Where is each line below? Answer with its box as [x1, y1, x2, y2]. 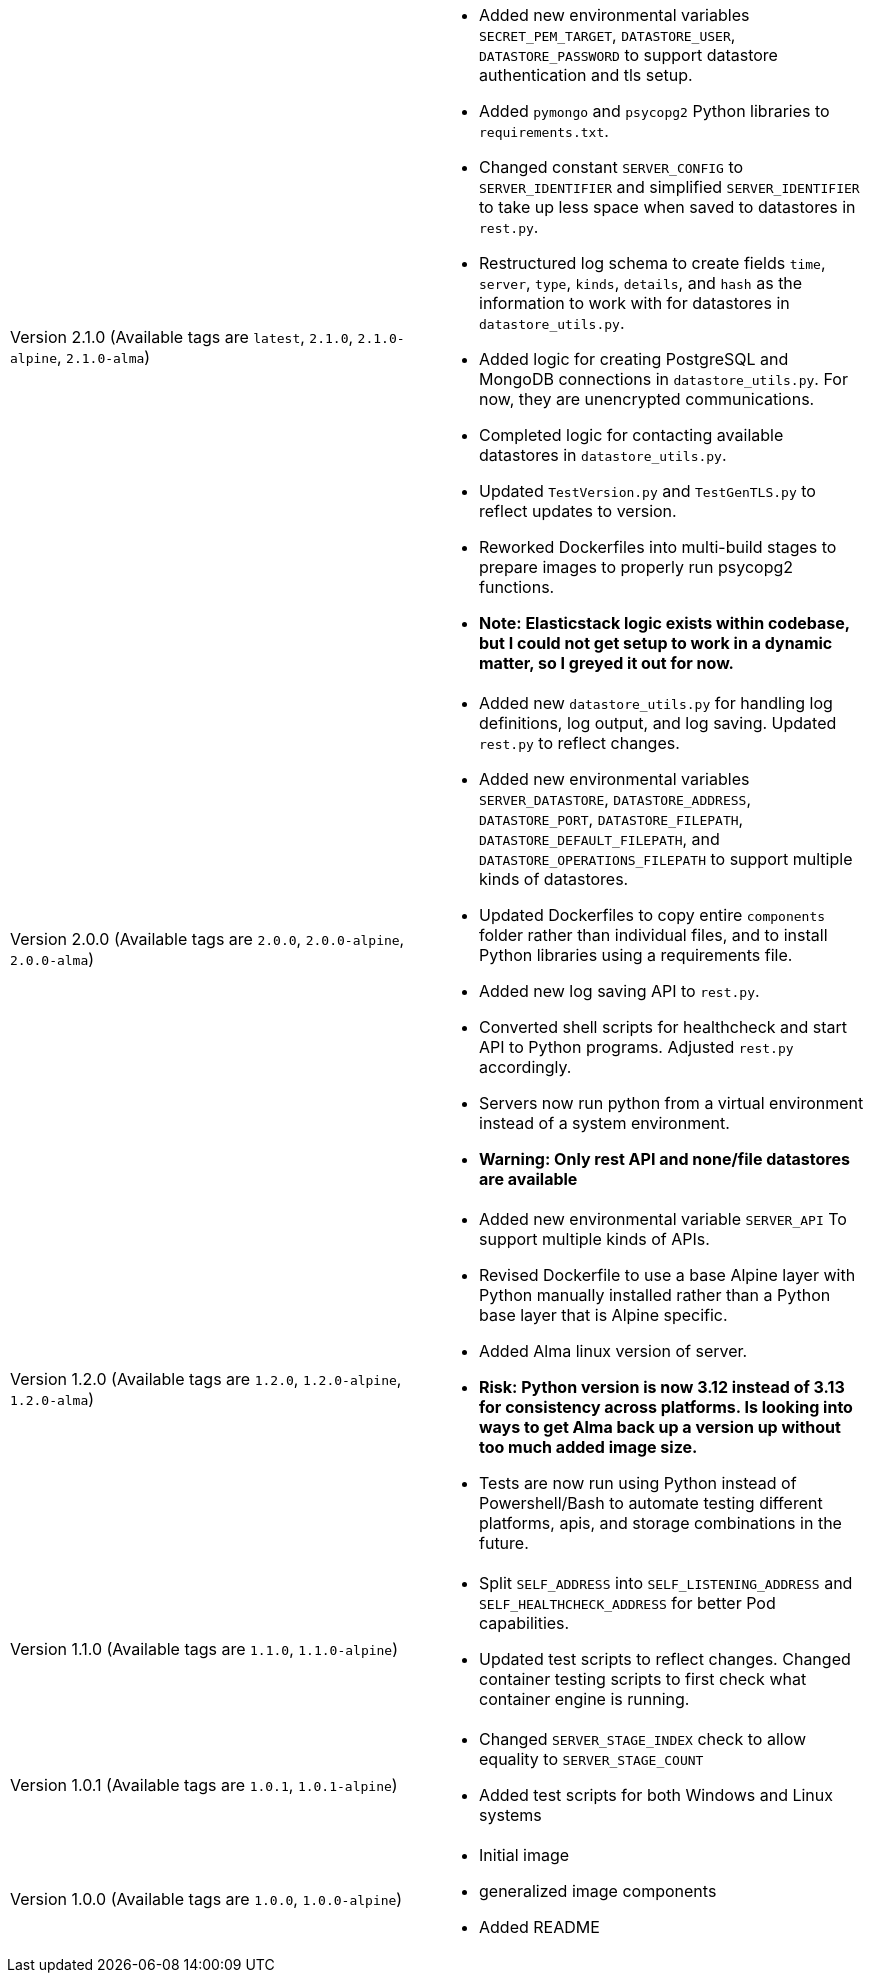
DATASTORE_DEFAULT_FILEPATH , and [479, 829, 720, 849]
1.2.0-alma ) [10, 1389, 95, 1409]
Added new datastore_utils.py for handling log [479, 693, 833, 713]
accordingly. [479, 1057, 572, 1077]
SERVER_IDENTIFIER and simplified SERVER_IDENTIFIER [479, 177, 860, 197]
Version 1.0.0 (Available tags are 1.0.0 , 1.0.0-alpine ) [10, 1889, 403, 1909]
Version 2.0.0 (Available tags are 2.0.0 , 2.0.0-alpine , [10, 929, 405, 949]
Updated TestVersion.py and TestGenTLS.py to [479, 481, 816, 501]
